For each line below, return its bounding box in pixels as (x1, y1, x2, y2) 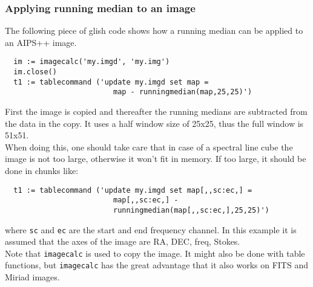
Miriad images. (5, 271, 60, 283)
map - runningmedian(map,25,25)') (113, 88, 252, 97)
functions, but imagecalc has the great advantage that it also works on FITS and (5, 259, 308, 271)
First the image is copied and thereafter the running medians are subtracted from (5, 105, 308, 118)
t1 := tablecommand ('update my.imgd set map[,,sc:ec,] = (13, 185, 252, 195)
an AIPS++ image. (5, 36, 77, 48)
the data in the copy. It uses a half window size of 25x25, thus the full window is (5, 117, 304, 129)
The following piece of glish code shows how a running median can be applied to (5, 24, 303, 37)
